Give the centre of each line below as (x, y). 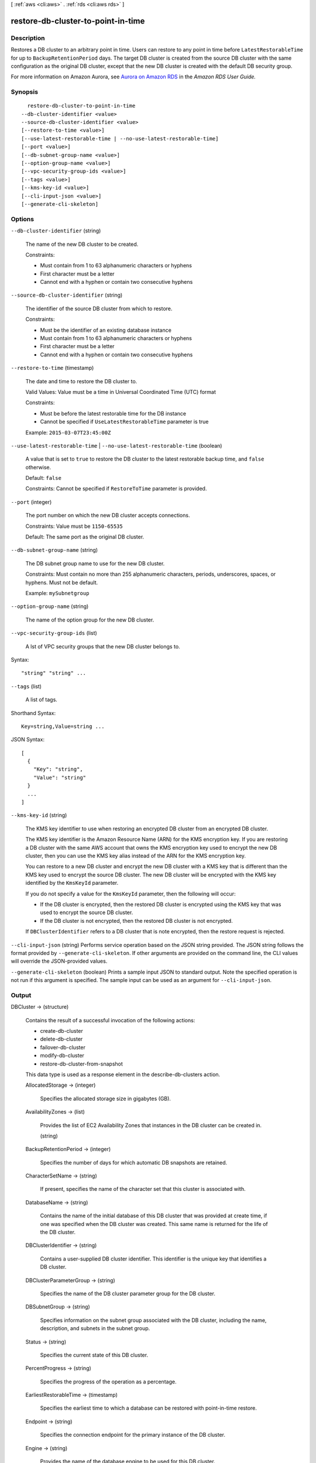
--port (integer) (31, 502)
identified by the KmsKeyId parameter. (72, 883)
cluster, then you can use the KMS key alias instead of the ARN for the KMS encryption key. (135, 856)
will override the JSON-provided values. (59, 961)
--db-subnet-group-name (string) (54, 550)
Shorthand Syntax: (33, 713)
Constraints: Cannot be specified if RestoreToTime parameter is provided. (116, 489)
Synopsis (24, 92)
